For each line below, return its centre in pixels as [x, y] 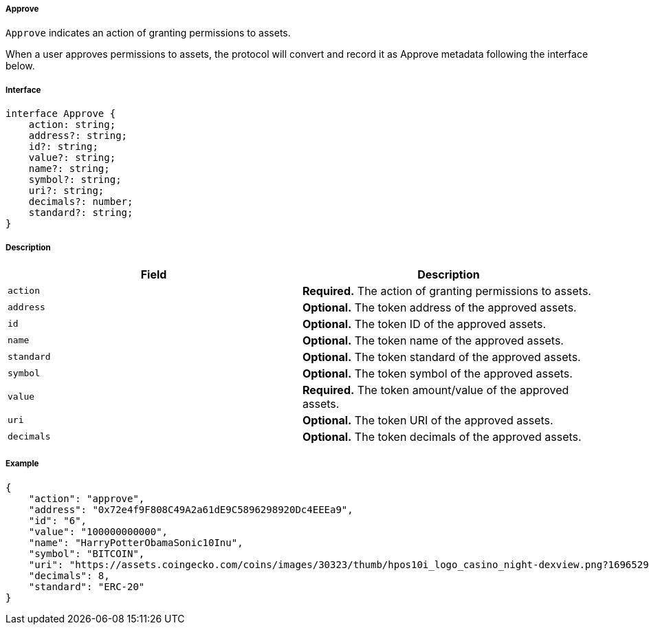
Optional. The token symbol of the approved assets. [438, 373]
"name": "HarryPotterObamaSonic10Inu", [136, 542]
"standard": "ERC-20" [87, 586]
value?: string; [72, 158]
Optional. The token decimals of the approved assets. [442, 436]
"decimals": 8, [69, 575]
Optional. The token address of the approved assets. [440, 307]
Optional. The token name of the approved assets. [433, 340]
